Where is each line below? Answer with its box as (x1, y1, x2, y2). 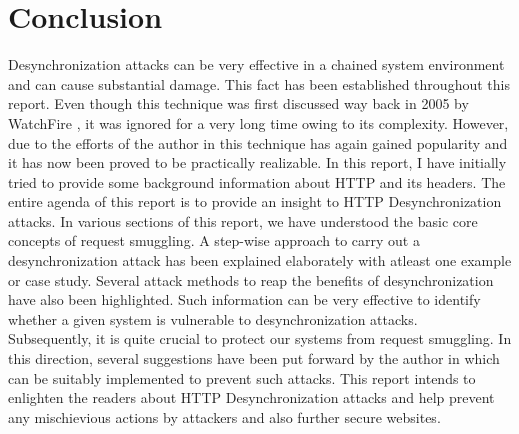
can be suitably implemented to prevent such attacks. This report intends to (8, 367, 476, 388)
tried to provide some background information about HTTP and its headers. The (8, 171, 506, 192)
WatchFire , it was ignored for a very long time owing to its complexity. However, (8, 112, 509, 133)
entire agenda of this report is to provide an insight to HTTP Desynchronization (8, 191, 502, 212)
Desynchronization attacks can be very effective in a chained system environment (8, 54, 505, 75)
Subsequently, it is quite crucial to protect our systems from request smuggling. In (8, 328, 512, 349)
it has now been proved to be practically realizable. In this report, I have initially (8, 152, 507, 173)
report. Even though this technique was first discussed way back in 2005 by (8, 93, 469, 114)
